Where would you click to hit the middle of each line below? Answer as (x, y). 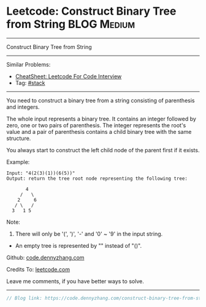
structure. (19, 138)
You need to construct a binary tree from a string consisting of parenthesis (101, 100)
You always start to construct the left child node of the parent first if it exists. (103, 150)
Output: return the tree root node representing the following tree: (97, 179)
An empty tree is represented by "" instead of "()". (78, 245)
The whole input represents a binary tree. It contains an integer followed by (101, 119)
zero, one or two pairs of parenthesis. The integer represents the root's (96, 125)
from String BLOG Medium (71, 24)
